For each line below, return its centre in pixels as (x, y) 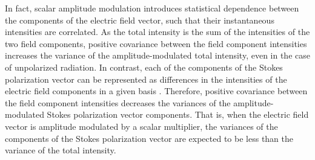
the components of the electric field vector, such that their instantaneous (140, 20)
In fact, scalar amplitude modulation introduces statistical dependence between (152, 8)
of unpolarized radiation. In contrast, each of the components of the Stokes (144, 67)
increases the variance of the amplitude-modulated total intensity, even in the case (157, 55)
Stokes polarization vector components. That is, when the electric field (178, 114)
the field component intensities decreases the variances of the (118, 102)
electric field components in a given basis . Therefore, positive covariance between (156, 91)
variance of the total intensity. (61, 150)
